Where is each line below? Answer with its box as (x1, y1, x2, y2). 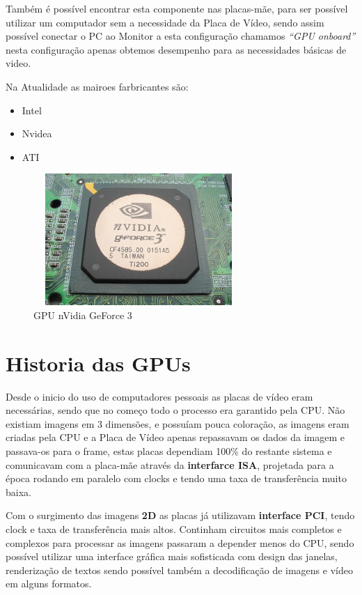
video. (6, 56, 31, 70)
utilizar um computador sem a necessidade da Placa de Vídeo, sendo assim (6, 15, 324, 29)
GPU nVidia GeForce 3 (33, 307, 132, 322)
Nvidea (22, 126, 52, 141)
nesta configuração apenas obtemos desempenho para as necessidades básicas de (6, 42, 347, 56)
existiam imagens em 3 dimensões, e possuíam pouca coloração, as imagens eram (6, 416, 349, 431)
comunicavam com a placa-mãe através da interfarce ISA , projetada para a (6, 457, 334, 472)
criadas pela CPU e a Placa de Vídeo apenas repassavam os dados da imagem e (6, 430, 345, 445)
